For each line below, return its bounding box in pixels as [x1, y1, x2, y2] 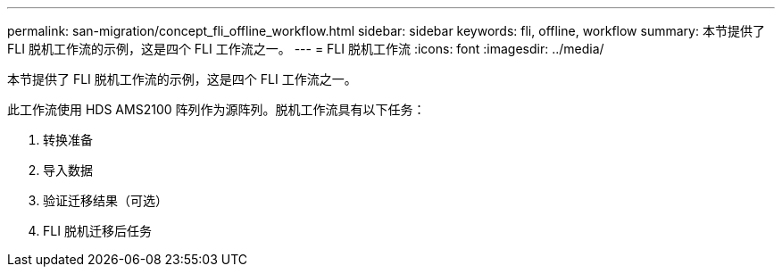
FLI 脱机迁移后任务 [43, 223, 152, 238]
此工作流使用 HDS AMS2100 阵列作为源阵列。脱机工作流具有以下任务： [7, 102, 426, 117]
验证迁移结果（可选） [43, 193, 168, 208]
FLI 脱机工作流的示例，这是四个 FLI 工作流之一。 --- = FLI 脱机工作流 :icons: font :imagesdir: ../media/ [7, 41, 604, 56]
